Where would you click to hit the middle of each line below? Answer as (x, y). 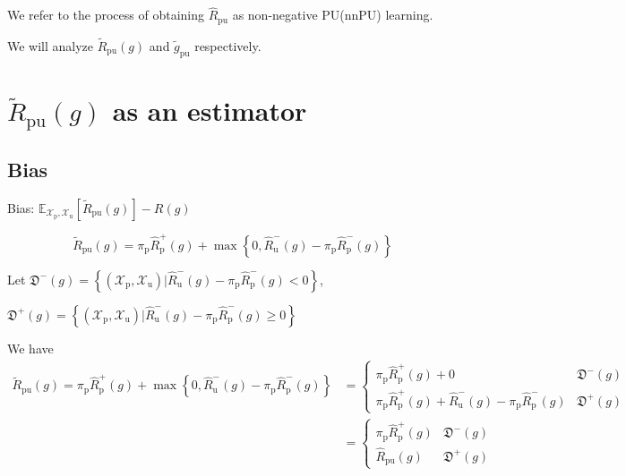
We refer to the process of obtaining (106, 15)
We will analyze (51, 45)
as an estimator (210, 110)
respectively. (228, 45)
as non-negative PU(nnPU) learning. (333, 15)
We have (30, 348)
